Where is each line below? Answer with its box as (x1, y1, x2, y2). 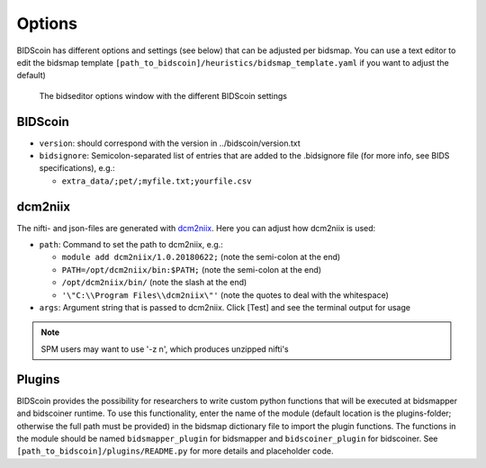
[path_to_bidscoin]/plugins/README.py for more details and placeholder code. (16, 445, 334, 456)
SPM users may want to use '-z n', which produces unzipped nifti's (40, 343, 290, 355)
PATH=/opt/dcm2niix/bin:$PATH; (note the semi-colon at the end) (61, 264, 322, 274)
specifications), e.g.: (39, 163, 116, 174)
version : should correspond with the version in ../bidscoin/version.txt (39, 138, 301, 148)
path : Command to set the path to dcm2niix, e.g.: (39, 239, 224, 250)
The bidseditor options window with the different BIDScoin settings (39, 90, 288, 101)
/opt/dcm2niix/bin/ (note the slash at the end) (61, 277, 247, 288)
